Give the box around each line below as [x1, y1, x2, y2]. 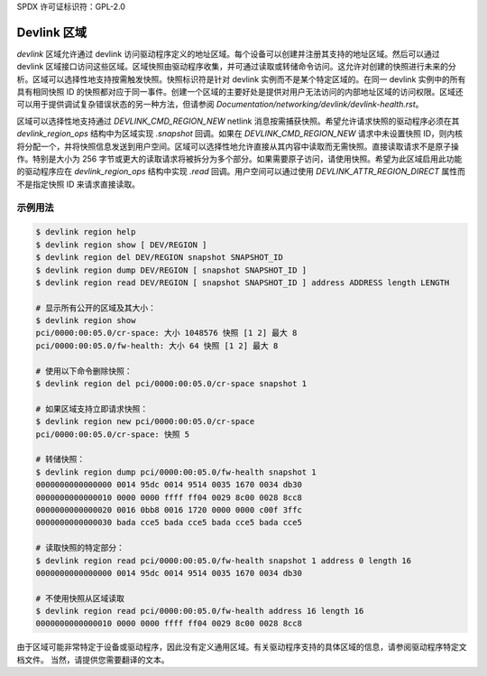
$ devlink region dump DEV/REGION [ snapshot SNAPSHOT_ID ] [35, 264, 308, 275]
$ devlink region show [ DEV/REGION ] [35, 239, 207, 250]
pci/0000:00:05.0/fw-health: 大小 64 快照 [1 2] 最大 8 [35, 340, 279, 351]
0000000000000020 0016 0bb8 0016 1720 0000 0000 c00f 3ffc [35, 505, 302, 514]
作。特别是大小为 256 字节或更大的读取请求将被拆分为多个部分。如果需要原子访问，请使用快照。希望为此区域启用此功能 [16, 153, 463, 164]
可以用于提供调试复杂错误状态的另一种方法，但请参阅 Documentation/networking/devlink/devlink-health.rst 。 [16, 99, 424, 110]
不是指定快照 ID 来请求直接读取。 [16, 179, 140, 190]
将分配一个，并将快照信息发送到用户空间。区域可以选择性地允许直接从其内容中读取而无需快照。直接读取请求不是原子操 [16, 141, 459, 152]
